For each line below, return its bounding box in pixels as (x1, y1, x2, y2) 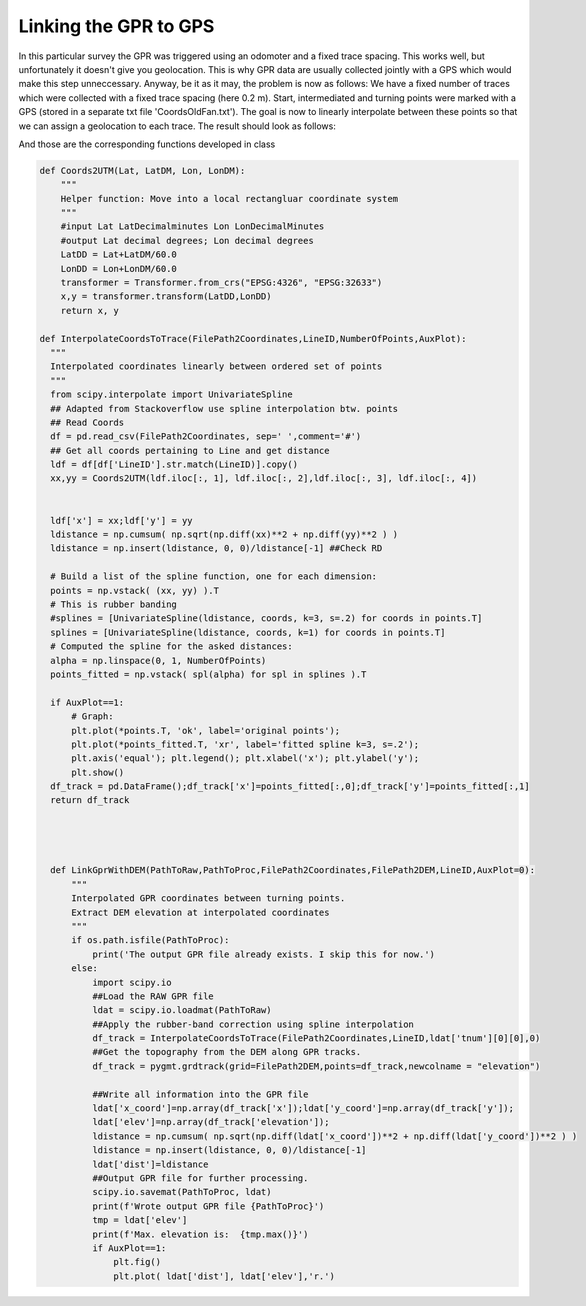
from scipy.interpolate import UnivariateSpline (50, 389, 294, 400)
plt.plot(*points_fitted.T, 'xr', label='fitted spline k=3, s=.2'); (71, 738, 420, 750)
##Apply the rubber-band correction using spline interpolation (91, 1018, 415, 1030)
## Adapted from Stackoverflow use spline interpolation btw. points (50, 403, 399, 414)
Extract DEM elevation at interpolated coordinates (71, 906, 330, 918)
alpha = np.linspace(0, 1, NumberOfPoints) (50, 655, 267, 666)
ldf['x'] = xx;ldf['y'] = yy (50, 515, 194, 526)
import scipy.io (91, 976, 172, 988)
